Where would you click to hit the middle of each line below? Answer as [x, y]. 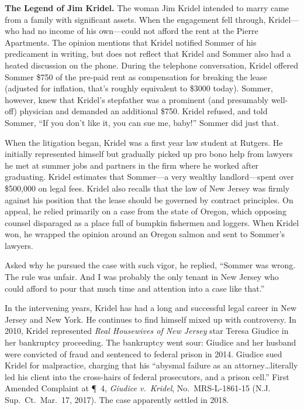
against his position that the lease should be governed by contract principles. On [149, 199]
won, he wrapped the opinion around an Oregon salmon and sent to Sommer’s [145, 234]
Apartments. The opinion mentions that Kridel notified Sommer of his [131, 42]
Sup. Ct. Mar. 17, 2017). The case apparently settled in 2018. [117, 399]
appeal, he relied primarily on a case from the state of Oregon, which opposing [146, 211]
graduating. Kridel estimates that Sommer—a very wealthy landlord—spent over [149, 177]
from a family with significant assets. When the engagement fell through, [135, 19]
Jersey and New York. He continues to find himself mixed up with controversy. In [151, 319]
